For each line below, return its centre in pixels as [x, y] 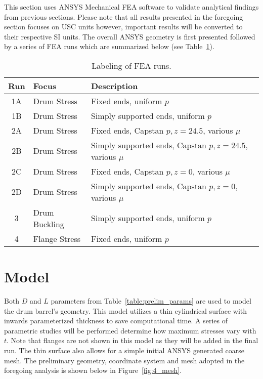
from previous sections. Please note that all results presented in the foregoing [124, 16]
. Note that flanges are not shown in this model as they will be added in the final [133, 340]
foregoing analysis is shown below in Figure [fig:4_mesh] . [93, 370]
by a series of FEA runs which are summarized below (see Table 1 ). [109, 46]
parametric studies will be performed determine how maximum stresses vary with [130, 330]
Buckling [49, 224]
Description [114, 86]
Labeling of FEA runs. [131, 65]
